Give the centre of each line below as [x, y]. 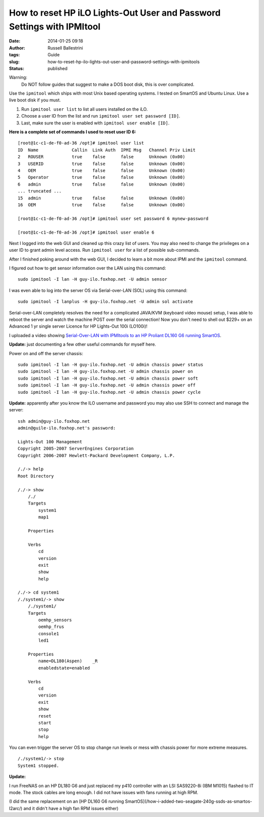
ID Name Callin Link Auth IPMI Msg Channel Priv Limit [107, 150]
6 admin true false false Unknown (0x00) [101, 184]
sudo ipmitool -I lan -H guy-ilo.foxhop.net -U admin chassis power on [105, 372]
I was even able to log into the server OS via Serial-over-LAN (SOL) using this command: [98, 290]
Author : [17, 48]
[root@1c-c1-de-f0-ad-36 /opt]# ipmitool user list [81, 143]
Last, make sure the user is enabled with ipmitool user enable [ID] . [95, 123]
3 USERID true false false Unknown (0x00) [101, 164]
